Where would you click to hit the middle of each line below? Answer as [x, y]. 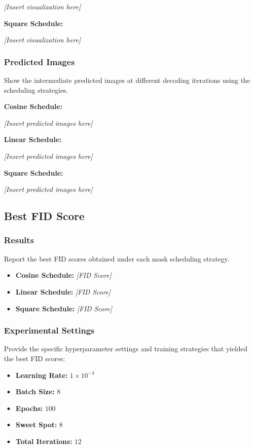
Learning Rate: [42, 375]
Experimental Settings [49, 330]
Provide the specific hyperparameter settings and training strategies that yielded [126, 349]
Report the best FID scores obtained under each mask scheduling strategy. [117, 258]
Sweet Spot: [36, 425]
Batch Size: [35, 392]
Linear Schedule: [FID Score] [63, 291]
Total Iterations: [44, 441]
